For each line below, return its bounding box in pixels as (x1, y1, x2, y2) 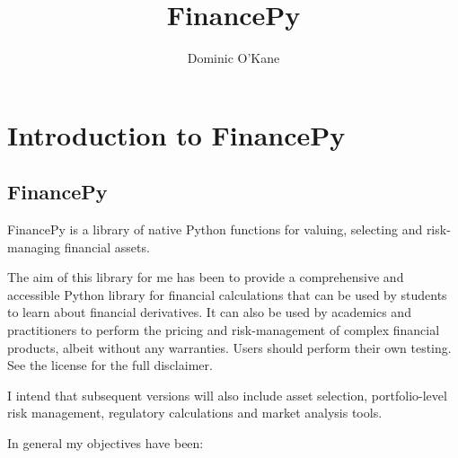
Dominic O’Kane (187, 48, 280, 67)
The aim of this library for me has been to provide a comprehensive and (7, 268, 404, 286)
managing (7, 237, 61, 256)
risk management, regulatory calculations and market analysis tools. (7, 403, 383, 422)
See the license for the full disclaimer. (7, 356, 213, 374)
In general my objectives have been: (7, 434, 204, 453)
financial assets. (64, 237, 150, 256)
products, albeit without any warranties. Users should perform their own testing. (7, 338, 452, 357)
